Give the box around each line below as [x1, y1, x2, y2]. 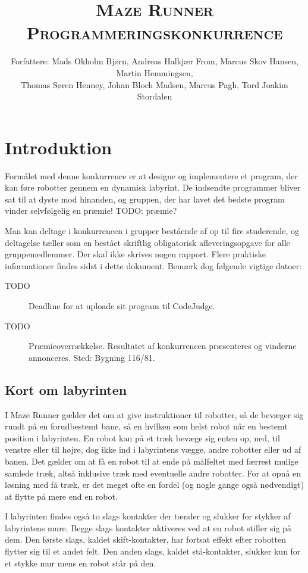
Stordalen [137, 90, 172, 102]
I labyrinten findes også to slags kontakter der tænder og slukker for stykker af [5, 510, 291, 522]
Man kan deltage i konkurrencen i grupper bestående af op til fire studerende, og [5, 225, 300, 236]
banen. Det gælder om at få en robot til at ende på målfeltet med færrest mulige [5, 454, 298, 467]
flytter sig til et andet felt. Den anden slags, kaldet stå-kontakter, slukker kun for [5, 545, 301, 558]
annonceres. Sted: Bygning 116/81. [29, 351, 155, 363]
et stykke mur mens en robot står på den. [5, 556, 156, 569]
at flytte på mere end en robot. [5, 490, 118, 502]
